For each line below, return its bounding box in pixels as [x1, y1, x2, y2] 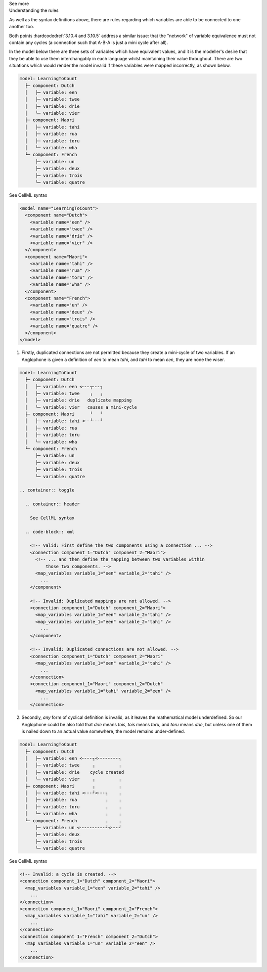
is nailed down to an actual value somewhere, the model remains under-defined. [21, 728, 185, 734]
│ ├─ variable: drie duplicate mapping [25, 398, 132, 403]
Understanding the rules [9, 7, 59, 13]
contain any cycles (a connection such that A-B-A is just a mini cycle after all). [9, 40, 168, 45]
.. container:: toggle [19, 487, 75, 493]
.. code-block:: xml [25, 529, 75, 534]
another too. [9, 24, 35, 30]
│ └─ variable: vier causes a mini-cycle [25, 404, 137, 410]
